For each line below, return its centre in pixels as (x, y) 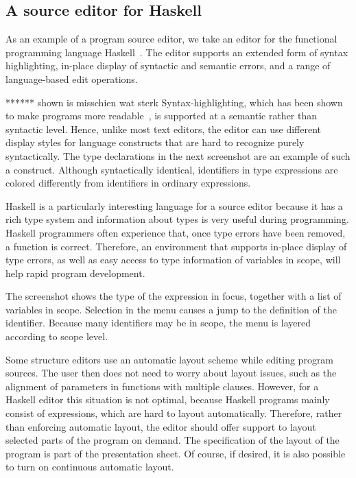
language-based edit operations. (72, 79)
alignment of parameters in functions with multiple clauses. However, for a (162, 386)
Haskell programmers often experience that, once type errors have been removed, (176, 232)
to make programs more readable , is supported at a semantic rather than (162, 116)
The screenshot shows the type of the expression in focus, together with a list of (174, 296)
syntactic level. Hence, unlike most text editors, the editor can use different (164, 129)
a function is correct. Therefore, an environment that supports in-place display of (176, 246)
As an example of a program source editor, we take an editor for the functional (171, 39)
